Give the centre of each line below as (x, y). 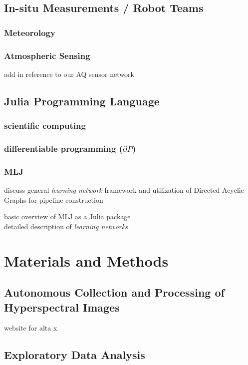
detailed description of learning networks (66, 226)
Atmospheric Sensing (47, 55)
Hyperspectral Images (62, 307)
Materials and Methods (86, 260)
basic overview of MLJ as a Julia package (67, 216)
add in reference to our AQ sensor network (69, 74)
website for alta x (31, 328)
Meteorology (30, 32)
